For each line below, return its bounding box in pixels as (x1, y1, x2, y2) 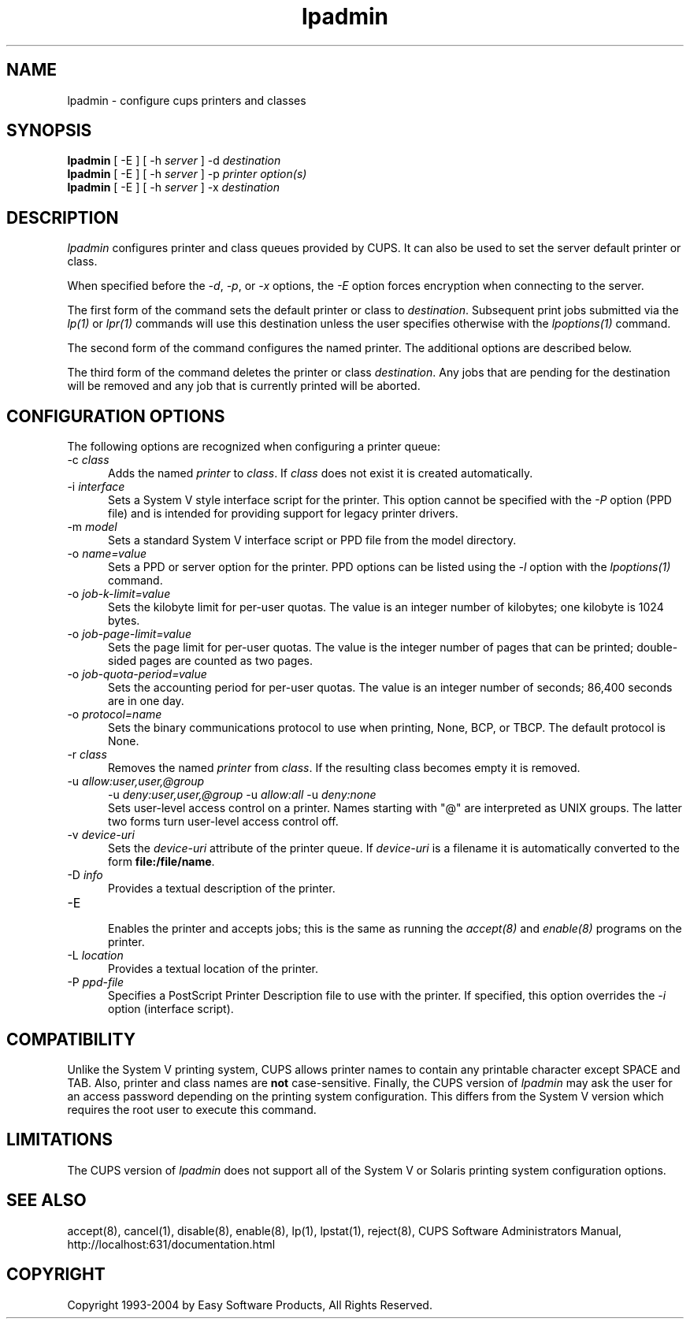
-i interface (67, 480, 125, 494)
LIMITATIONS (6, 1130, 113, 1150)
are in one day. (108, 694, 184, 708)
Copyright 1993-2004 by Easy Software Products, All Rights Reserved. (67, 1297, 432, 1312)
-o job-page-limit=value (67, 627, 191, 641)
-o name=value (67, 547, 147, 561)
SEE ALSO (6, 1190, 87, 1211)
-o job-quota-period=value (67, 667, 207, 681)
